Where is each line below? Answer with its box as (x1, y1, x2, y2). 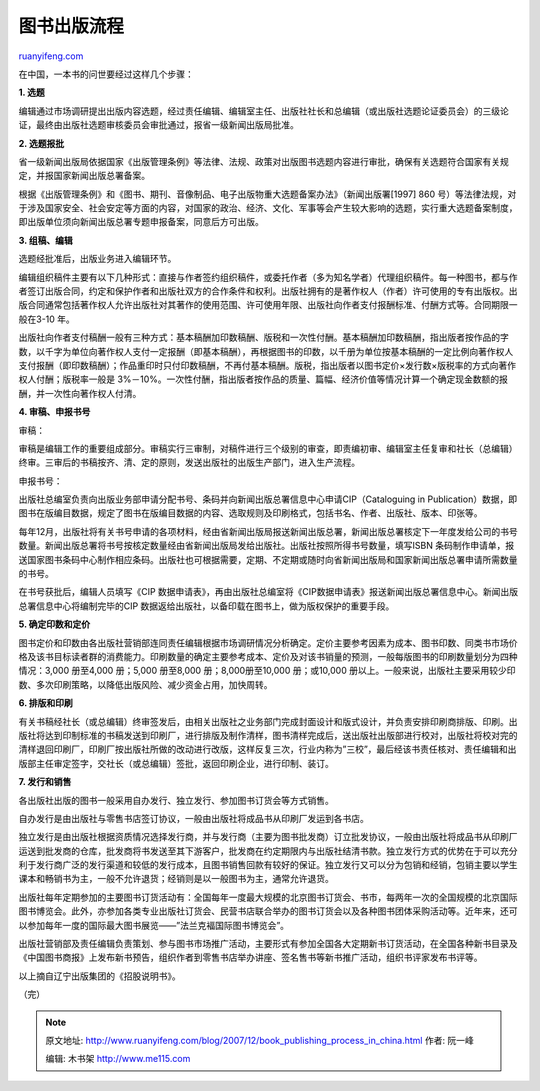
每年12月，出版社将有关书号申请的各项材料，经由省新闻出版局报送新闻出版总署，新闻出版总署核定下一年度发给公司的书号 (18, 525, 519, 537)
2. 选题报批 (18, 137, 65, 149)
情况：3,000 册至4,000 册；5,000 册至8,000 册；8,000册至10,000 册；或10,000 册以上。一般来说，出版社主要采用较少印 (18, 665, 516, 677)
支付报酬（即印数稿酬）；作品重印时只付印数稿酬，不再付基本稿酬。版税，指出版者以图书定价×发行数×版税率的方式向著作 (18, 359, 517, 371)
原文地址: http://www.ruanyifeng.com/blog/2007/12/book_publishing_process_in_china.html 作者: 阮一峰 (45, 1034, 474, 1046)
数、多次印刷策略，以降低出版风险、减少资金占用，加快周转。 (18, 678, 273, 690)
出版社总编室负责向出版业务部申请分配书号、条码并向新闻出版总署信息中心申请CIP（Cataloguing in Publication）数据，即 (18, 493, 518, 505)
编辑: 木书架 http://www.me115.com (45, 1053, 191, 1065)
